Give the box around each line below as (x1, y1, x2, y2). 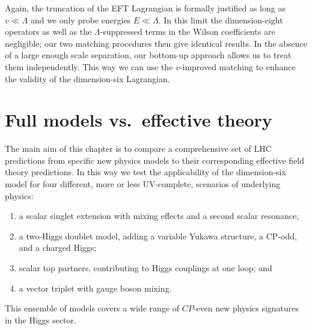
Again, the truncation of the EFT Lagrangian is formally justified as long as (5, 2, 286, 14)
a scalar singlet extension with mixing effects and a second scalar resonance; (19, 209, 299, 222)
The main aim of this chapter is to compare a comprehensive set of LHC (5, 142, 272, 155)
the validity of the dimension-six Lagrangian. (5, 72, 170, 85)
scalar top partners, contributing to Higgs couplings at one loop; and (19, 262, 272, 274)
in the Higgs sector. (5, 313, 76, 326)
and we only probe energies (30, 13, 131, 26)
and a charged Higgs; (19, 241, 97, 254)
